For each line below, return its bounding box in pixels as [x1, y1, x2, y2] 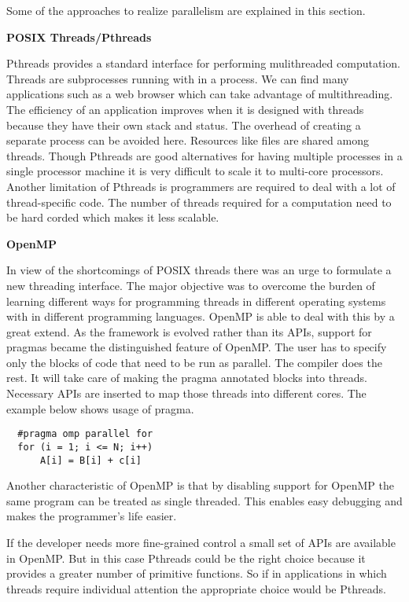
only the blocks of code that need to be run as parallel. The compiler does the [6, 354, 382, 370]
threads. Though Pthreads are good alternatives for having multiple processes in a [6, 147, 403, 163]
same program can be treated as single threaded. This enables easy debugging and [6, 492, 403, 508]
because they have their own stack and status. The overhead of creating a [6, 116, 361, 133]
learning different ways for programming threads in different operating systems [6, 292, 386, 309]
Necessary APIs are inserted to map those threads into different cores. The [6, 385, 367, 402]
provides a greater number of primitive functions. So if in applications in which [6, 565, 387, 582]
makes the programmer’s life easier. [6, 508, 177, 524]
